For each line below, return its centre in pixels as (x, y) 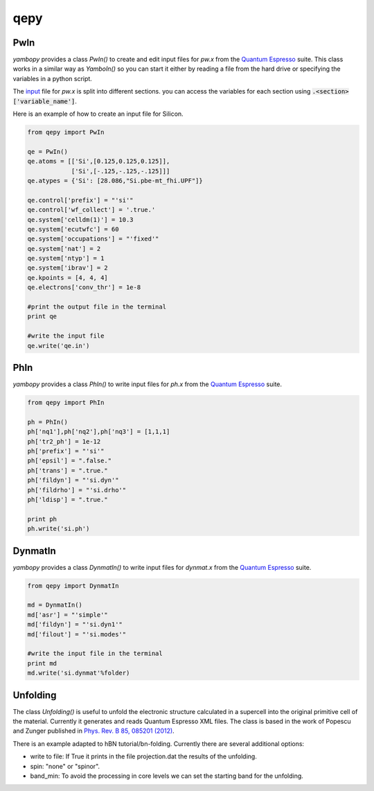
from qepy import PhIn (66, 403)
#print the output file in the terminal (97, 307)
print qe (42, 316)
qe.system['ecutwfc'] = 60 (73, 229)
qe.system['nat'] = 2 (64, 249)
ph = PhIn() (48, 422)
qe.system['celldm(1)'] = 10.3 (81, 219)
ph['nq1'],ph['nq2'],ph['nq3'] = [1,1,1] (99, 432)
